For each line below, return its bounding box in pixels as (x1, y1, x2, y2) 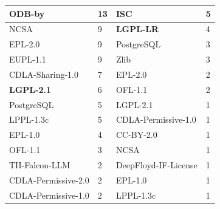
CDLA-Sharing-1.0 (9, 67, 79, 80)
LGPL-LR (115, 22, 159, 35)
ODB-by (9, 7, 45, 19)
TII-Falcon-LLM (9, 158, 70, 171)
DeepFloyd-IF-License (115, 158, 198, 171)
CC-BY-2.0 (115, 128, 157, 141)
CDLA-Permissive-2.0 (9, 173, 89, 186)
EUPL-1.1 (9, 53, 46, 66)
